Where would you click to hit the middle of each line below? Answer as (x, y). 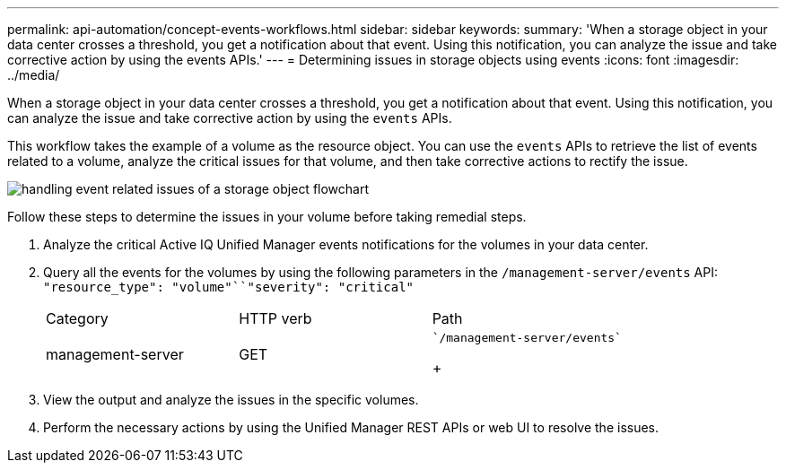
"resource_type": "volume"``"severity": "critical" (229, 287)
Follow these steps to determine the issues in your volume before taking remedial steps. (267, 217)
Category (77, 318)
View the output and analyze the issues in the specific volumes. (231, 400)
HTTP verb (275, 318)
